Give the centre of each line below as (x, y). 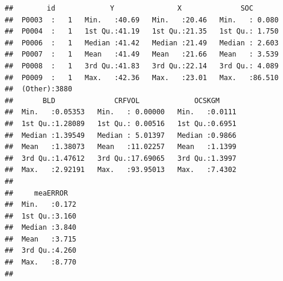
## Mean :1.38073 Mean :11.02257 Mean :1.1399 (121, 147)
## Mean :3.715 (41, 239)
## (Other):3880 (39, 89)
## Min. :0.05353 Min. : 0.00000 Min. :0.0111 (121, 112)
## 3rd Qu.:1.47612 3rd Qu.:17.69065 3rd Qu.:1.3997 (121, 158)
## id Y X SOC (129, 8)
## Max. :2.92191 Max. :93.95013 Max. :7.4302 (121, 170)
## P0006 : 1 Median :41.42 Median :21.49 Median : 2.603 (142, 43)
